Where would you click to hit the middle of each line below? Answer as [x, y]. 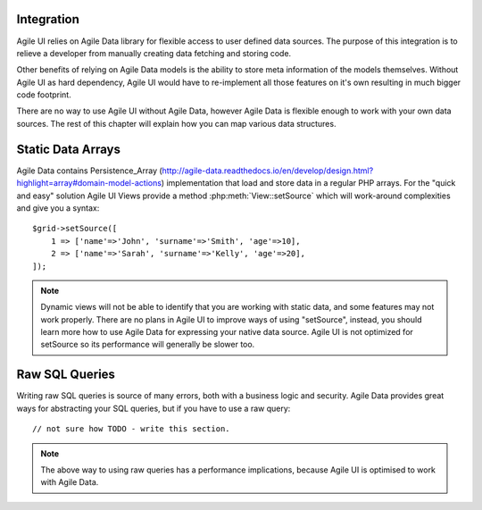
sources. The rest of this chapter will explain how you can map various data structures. [176, 123]
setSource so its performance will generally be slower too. [148, 345]
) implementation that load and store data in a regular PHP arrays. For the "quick [308, 183]
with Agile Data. [70, 482]
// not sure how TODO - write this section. [132, 429]
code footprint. [44, 95]
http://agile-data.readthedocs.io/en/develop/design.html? [268, 171]
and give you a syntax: [58, 208]
